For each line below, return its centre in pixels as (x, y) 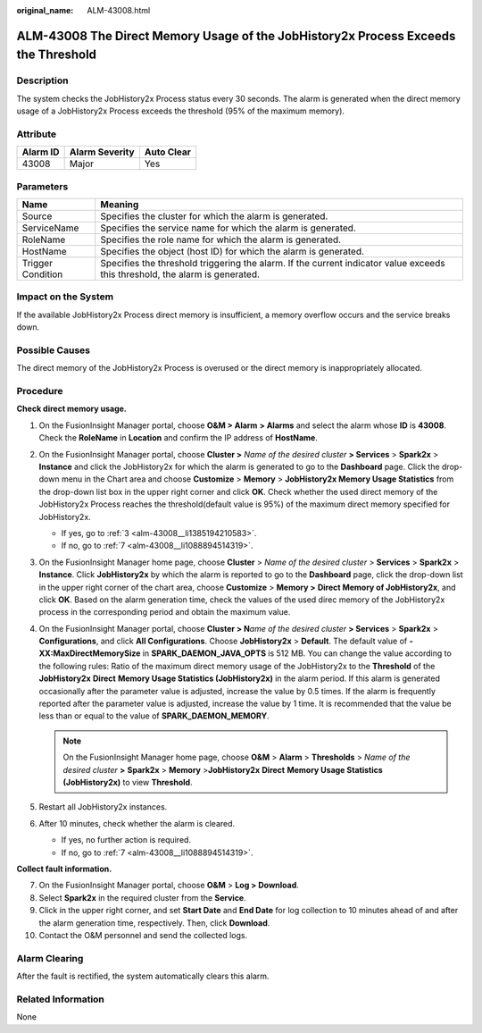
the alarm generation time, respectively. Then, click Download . (154, 923)
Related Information (60, 999)
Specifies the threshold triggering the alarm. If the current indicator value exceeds (273, 264)
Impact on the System (65, 297)
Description (42, 80)
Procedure (40, 391)
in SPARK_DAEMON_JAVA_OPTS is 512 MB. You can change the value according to (297, 653)
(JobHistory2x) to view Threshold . (128, 782)
